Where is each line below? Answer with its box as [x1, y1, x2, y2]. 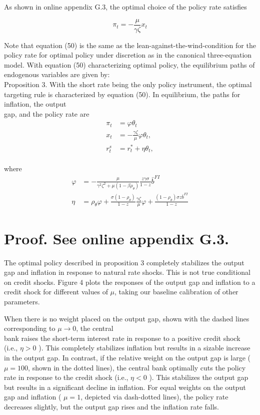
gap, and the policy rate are [4, 108, 89, 119]
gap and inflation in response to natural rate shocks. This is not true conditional [4, 267, 250, 277]
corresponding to [4, 323, 55, 333]
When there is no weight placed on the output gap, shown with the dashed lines [4, 313, 249, 323]
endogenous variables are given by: [4, 69, 110, 80]
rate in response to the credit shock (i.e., [4, 372, 128, 382]
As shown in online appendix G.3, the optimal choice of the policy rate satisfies [4, 2, 247, 12]
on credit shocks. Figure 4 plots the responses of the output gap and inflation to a [4, 276, 255, 287]
